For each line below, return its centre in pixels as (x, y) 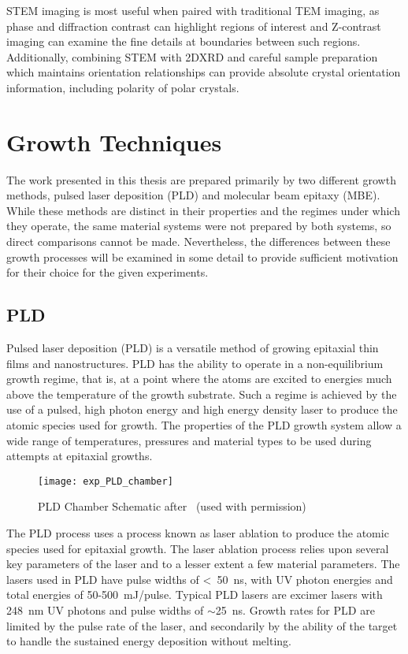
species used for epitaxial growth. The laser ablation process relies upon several (198, 548)
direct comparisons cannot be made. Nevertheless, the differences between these (198, 242)
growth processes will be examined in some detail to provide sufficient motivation (202, 256)
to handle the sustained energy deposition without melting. (149, 641)
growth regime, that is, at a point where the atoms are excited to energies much (199, 379)
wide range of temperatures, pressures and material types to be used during (189, 440)
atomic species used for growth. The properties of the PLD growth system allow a (204, 425)
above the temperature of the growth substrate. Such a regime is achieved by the (202, 394)
